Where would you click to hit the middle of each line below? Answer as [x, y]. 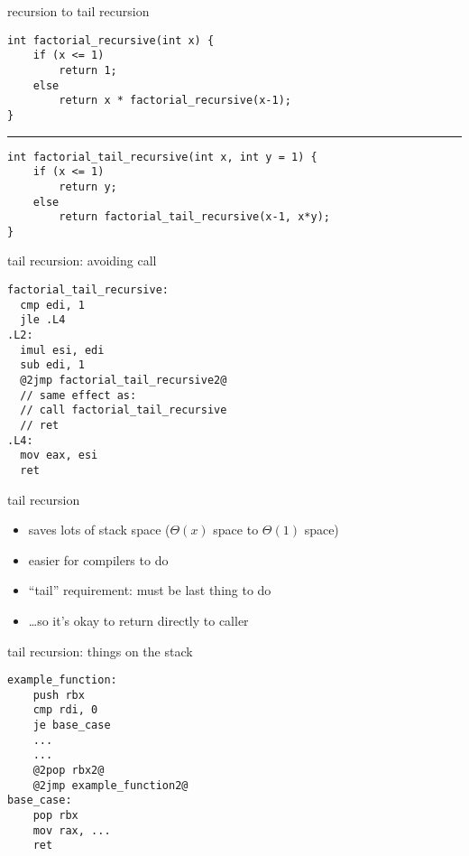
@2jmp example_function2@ [110, 785]
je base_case [72, 726]
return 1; [88, 70]
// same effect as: [78, 395]
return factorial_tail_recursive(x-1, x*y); [194, 217]
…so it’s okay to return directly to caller [138, 620]
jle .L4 [43, 320]
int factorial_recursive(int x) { [111, 40]
